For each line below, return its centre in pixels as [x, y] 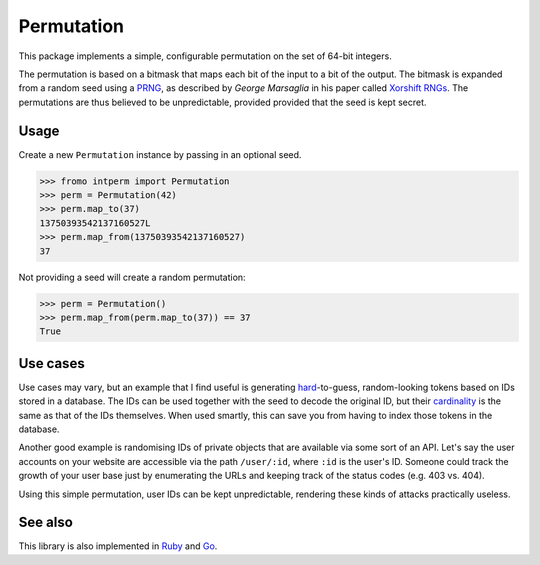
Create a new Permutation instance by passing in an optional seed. [160, 154]
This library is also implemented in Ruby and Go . [118, 546]
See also [46, 522]
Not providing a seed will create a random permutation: [132, 277]
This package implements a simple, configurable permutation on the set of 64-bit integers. [205, 56]
